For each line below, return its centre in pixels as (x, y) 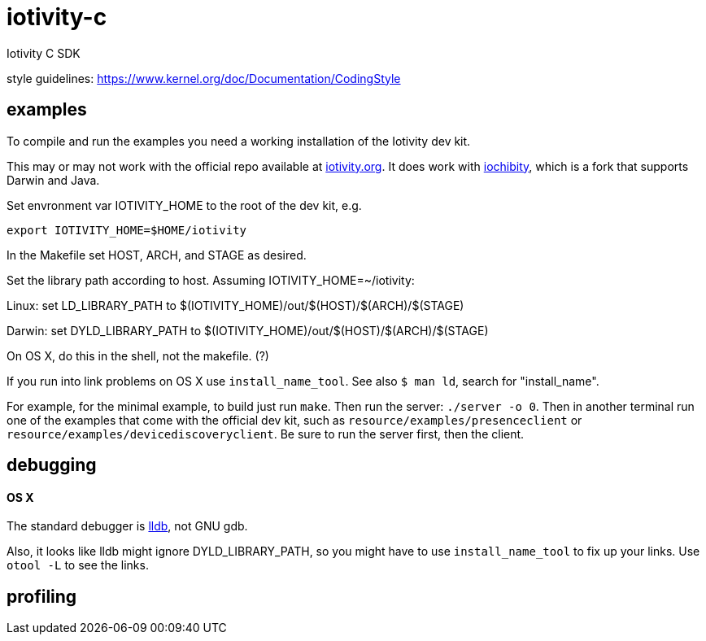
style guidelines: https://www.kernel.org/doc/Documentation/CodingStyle (204, 78)
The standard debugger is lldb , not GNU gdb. (127, 526)
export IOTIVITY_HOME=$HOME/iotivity (127, 230)
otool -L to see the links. (78, 565)
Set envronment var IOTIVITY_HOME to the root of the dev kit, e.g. (184, 205)
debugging (52, 465)
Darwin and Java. (53, 180)
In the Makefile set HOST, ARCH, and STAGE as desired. (157, 255)
